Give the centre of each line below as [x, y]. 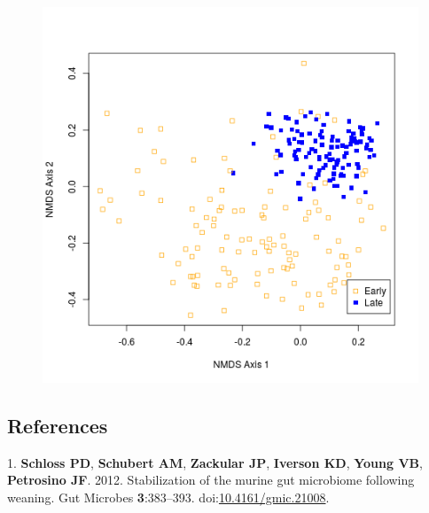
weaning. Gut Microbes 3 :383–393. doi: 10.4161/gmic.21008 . [168, 497]
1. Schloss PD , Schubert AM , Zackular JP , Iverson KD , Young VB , [215, 462]
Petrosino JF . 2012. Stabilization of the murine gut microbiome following [211, 480]
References [58, 425]
